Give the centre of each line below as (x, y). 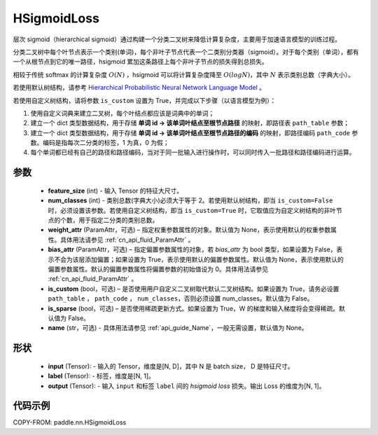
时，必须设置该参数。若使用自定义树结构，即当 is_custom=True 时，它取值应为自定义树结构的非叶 (192, 210)
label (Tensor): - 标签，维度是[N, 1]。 (101, 376)
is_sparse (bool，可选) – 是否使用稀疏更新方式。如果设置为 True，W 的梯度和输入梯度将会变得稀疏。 (194, 308)
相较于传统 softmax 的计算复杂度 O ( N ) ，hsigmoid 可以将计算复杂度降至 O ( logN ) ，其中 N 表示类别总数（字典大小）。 (184, 74)
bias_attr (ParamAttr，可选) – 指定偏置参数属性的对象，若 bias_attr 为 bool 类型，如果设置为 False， (192, 249)
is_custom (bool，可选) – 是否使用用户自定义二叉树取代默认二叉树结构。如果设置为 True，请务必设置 (194, 289)
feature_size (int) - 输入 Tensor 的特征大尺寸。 (115, 191)
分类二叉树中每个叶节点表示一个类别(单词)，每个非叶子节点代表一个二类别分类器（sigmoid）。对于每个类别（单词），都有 (186, 52)
